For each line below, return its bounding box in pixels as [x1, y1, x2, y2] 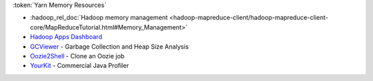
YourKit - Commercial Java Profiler [30, 62, 129, 70]
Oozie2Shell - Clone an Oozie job [30, 51, 125, 60]
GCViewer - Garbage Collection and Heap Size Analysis [30, 42, 189, 51]
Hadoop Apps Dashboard [30, 33, 103, 41]
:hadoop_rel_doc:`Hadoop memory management [30, 14, 169, 22]
